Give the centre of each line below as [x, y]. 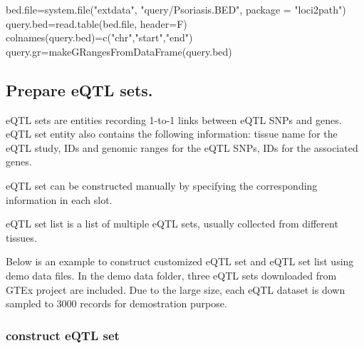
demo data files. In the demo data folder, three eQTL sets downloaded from [171, 275]
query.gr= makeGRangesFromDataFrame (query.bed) [119, 51]
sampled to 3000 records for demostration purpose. [116, 303]
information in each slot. [59, 199]
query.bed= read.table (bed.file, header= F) [97, 23]
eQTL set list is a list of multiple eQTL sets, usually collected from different [172, 224]
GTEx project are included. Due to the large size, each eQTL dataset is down [176, 289]
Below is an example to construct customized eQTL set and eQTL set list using [180, 261]
